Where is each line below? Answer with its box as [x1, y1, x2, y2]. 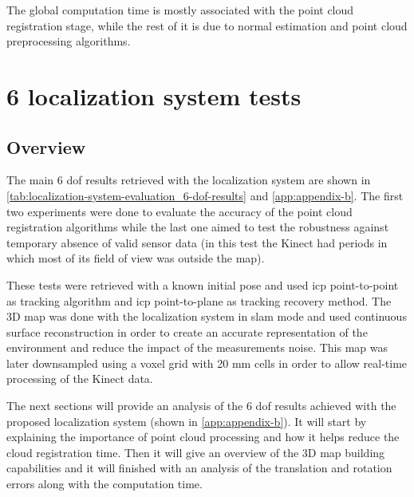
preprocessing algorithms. [6, 33, 131, 49]
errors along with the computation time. [6, 475, 203, 492]
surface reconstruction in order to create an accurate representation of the [6, 323, 368, 340]
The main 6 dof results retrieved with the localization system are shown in [6, 172, 371, 188]
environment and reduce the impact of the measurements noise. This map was [6, 339, 388, 356]
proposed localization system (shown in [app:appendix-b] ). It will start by [6, 412, 367, 429]
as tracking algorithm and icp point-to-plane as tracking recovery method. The [6, 292, 392, 309]
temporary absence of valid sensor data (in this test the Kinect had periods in [6, 234, 388, 250]
